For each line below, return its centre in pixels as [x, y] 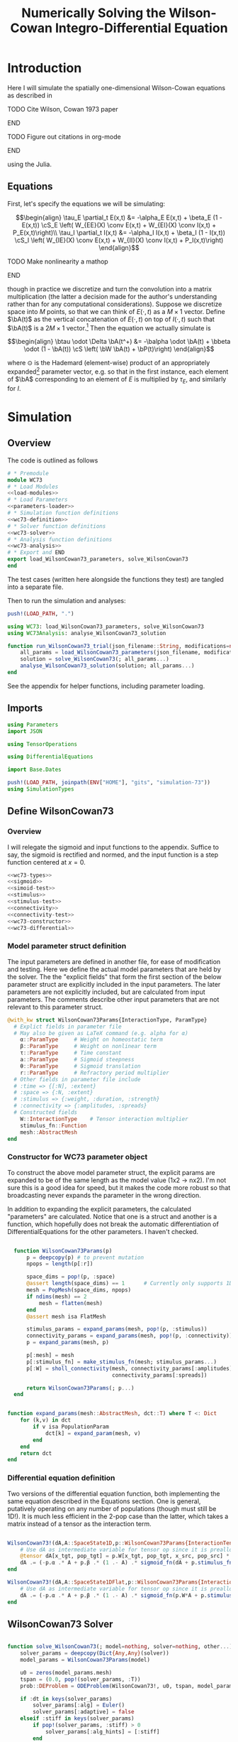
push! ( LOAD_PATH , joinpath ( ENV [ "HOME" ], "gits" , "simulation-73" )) [109, 783]
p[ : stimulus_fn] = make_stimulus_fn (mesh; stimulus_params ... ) [121, 1362]
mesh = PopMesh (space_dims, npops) [79, 1290]
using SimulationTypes [41, 789]
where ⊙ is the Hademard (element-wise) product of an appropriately [109, 363]
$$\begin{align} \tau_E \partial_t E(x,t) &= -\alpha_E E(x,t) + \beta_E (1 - [119, 217]
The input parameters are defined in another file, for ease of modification [114, 961]
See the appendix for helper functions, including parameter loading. [106, 686]
